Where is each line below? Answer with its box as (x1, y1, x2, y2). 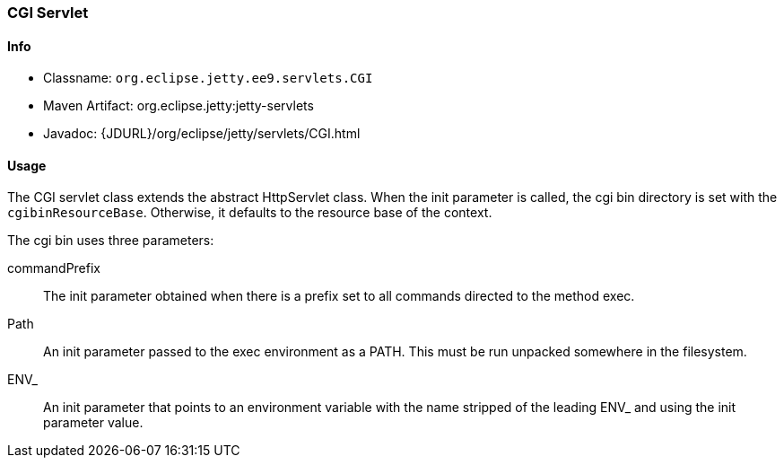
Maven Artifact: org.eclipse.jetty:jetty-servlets (43, 98, 314, 114)
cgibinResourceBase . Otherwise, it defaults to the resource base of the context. (7, 205, 492, 221)
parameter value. (43, 415, 144, 431)
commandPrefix (7, 260, 100, 276)
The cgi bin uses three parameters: (7, 232, 214, 249)
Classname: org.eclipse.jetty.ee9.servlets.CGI (43, 70, 373, 86)
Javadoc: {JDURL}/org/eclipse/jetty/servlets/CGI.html (43, 126, 361, 142)
